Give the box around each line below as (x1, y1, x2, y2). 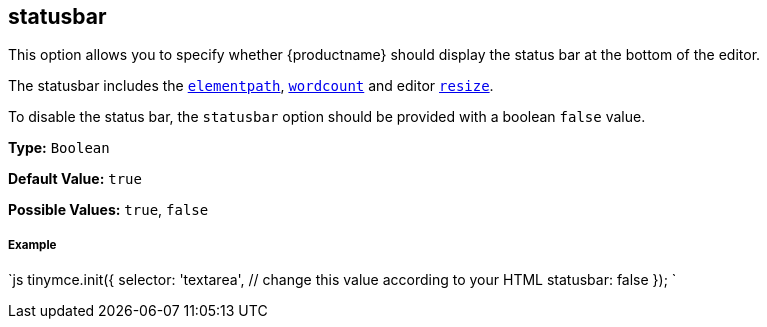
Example (8, 237, 57, 252)
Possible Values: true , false (8, 201, 209, 219)
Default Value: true (8, 170, 142, 188)
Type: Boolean (8, 139, 110, 157)
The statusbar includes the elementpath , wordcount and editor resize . (8, 77, 494, 95)
